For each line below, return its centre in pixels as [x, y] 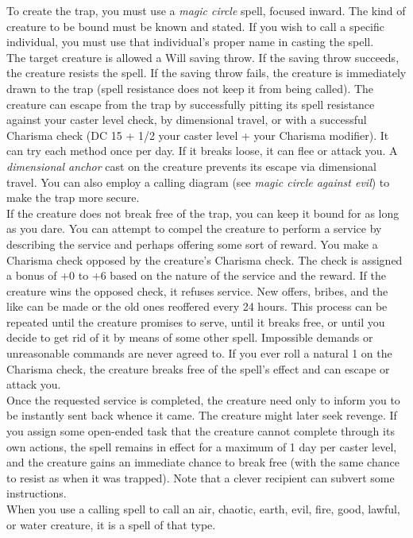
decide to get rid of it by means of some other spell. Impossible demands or [190, 337]
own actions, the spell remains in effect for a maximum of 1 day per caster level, [202, 446]
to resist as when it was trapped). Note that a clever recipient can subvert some [201, 477]
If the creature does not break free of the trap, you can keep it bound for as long [203, 213]
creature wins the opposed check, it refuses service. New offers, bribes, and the [197, 290]
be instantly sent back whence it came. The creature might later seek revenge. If [202, 415]
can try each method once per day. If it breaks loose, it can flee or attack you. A [202, 151]
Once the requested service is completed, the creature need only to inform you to [203, 399]
